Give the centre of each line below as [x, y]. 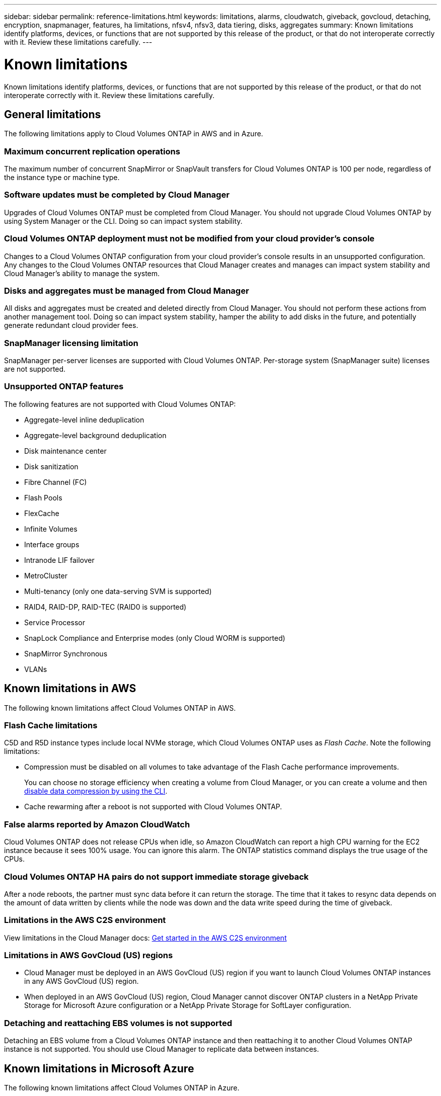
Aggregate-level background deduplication [95, 435]
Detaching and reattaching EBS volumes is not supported [118, 1023]
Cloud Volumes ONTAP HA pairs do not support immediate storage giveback [157, 876]
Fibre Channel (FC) [56, 482]
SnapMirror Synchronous [66, 653]
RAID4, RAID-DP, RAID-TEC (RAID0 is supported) [105, 607]
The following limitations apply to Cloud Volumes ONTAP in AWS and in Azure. [134, 134]
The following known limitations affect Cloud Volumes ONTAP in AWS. [120, 708]
